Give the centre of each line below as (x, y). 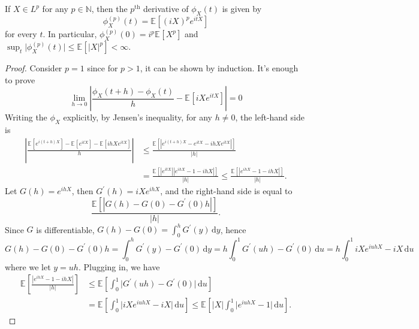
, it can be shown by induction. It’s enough (219, 68)
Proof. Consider (34, 68)
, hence (233, 229)
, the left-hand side (270, 117)
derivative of (166, 8)
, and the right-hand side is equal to (226, 191)
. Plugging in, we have (119, 266)
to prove (20, 79)
